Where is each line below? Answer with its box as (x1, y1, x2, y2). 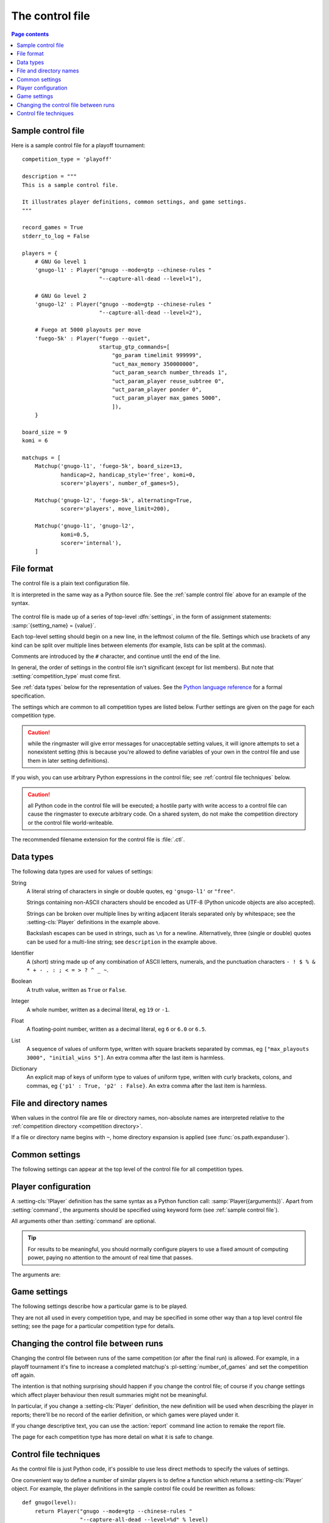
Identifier (11, 949, 34, 956)
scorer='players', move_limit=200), (60, 506, 170, 512)
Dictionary (11, 1065, 38, 1072)
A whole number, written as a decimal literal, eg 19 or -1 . (26, 1006, 170, 1013)
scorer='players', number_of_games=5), (60, 480, 180, 487)
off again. (11, 1371, 36, 1379)
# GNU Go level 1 (34, 258, 87, 265)
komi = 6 (22, 437, 48, 444)
